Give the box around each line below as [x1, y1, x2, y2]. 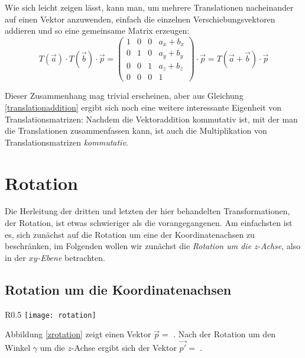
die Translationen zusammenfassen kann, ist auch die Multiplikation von [5, 124, 267, 137]
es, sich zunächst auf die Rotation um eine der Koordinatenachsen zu [5, 228, 255, 240]
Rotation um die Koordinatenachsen [5, 280, 232, 298]
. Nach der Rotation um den [173, 328, 276, 340]
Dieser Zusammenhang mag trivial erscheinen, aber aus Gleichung [5, 89, 244, 102]
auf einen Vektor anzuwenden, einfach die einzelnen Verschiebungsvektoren [5, 12, 275, 25]
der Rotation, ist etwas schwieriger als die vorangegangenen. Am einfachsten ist [5, 217, 293, 229]
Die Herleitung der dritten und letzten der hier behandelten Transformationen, [5, 205, 290, 217]
